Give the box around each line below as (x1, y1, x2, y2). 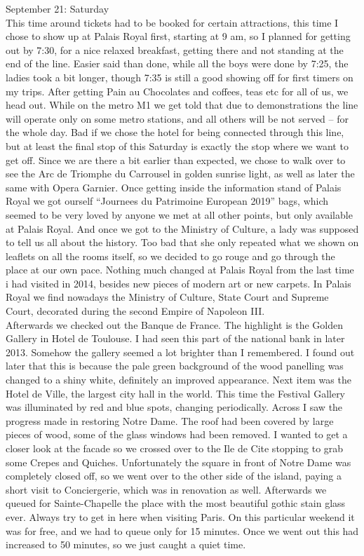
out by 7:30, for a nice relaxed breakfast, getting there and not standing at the (6, 42, 344, 57)
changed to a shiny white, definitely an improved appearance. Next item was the (6, 372, 351, 387)
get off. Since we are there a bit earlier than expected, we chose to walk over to (6, 152, 346, 167)
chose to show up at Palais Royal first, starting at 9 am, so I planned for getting (6, 29, 351, 43)
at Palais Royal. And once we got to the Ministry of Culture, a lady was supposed (6, 221, 359, 236)
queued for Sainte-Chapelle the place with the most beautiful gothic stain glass (6, 496, 346, 510)
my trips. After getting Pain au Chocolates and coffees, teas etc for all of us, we (6, 83, 349, 98)
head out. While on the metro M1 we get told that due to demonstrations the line (6, 97, 358, 112)
